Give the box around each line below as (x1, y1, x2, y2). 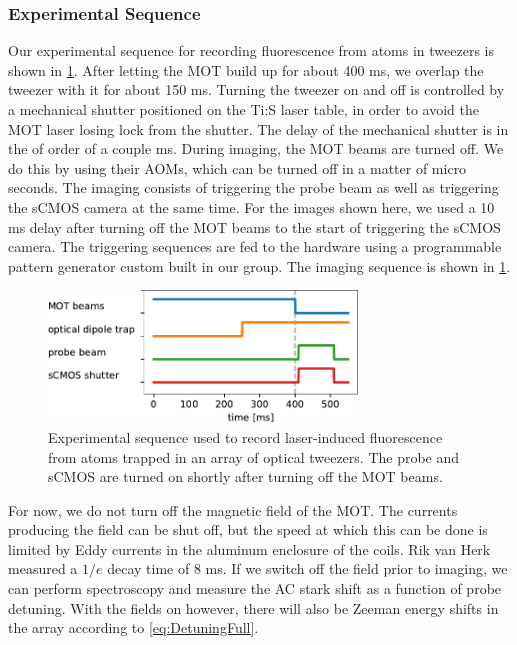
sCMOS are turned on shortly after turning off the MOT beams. (48, 466, 443, 487)
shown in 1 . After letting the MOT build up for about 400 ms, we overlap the (8, 59, 484, 80)
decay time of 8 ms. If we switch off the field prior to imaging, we (107, 558, 508, 579)
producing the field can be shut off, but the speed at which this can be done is (8, 519, 488, 540)
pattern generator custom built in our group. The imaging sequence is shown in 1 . (8, 255, 511, 276)
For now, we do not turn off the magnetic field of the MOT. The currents (8, 499, 458, 520)
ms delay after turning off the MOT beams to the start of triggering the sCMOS (8, 216, 501, 237)
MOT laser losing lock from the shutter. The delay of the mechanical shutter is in (8, 118, 509, 139)
